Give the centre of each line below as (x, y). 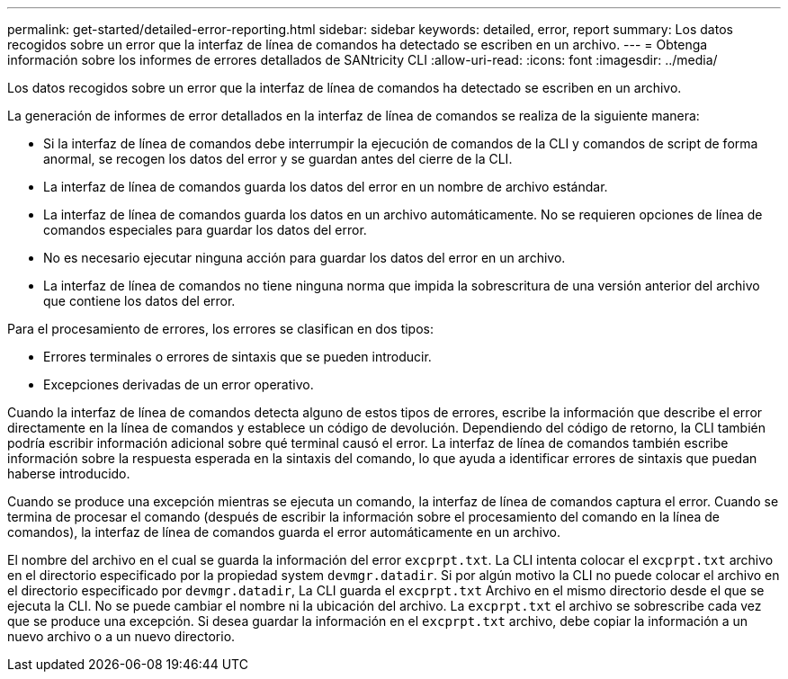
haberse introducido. (69, 474)
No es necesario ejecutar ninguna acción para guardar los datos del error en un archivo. (304, 258)
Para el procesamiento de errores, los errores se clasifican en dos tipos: (221, 329)
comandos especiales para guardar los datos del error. (205, 230)
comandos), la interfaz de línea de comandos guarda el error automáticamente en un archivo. (284, 532)
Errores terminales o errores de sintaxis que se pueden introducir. (237, 357)
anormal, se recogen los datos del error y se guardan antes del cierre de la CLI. (278, 159)
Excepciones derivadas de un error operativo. (179, 384)
